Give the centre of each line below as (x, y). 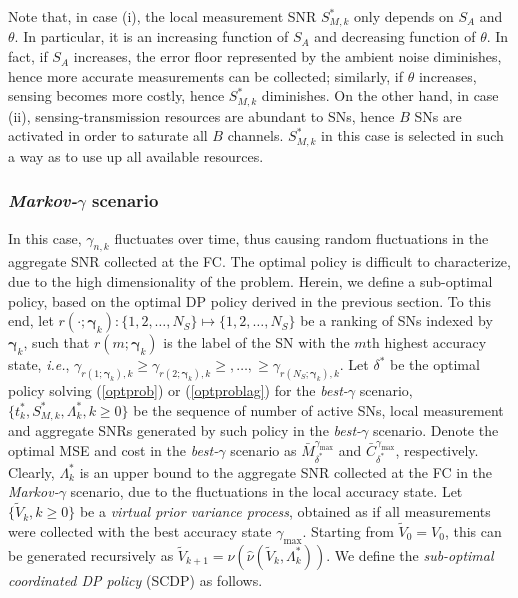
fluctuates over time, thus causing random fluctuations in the (301, 237)
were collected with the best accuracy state (140, 530)
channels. (255, 135)
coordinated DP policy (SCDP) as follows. (135, 579)
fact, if (28, 56)
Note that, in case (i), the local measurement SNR (162, 16)
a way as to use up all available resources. (136, 155)
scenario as (263, 449)
